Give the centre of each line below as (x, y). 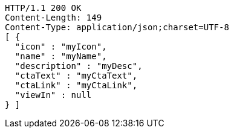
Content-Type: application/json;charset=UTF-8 (117, 27)
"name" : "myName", (61, 56)
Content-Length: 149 (54, 18)
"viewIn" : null (53, 95)
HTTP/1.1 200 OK (43, 8)
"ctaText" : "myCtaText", (76, 76)
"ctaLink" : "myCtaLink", (76, 85)
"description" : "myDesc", (79, 66)
